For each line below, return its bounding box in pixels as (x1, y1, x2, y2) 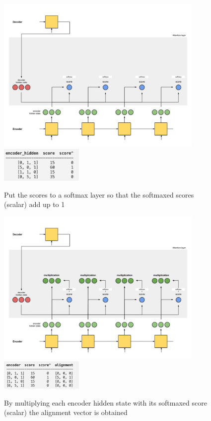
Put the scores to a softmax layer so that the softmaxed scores (4, 189, 194, 200)
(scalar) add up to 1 (4, 199, 65, 210)
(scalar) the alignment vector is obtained (4, 407, 128, 418)
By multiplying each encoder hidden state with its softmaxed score (4, 397, 207, 408)
